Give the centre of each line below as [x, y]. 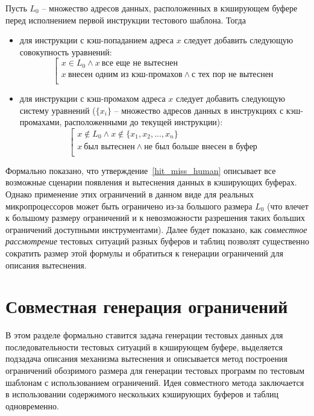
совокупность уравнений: [66, 51]
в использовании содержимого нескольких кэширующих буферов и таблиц [142, 394]
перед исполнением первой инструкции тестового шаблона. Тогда [126, 20]
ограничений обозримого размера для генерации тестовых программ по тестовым [155, 371]
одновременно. [32, 405]
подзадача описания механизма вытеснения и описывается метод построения [146, 359]
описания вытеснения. [46, 265]
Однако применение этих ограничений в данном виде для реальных [130, 194]
